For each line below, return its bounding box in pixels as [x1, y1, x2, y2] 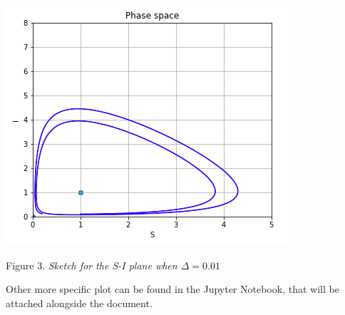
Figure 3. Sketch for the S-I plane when [6, 257, 177, 272]
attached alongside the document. [6, 295, 153, 310]
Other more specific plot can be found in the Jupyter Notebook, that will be [6, 282, 339, 296]
